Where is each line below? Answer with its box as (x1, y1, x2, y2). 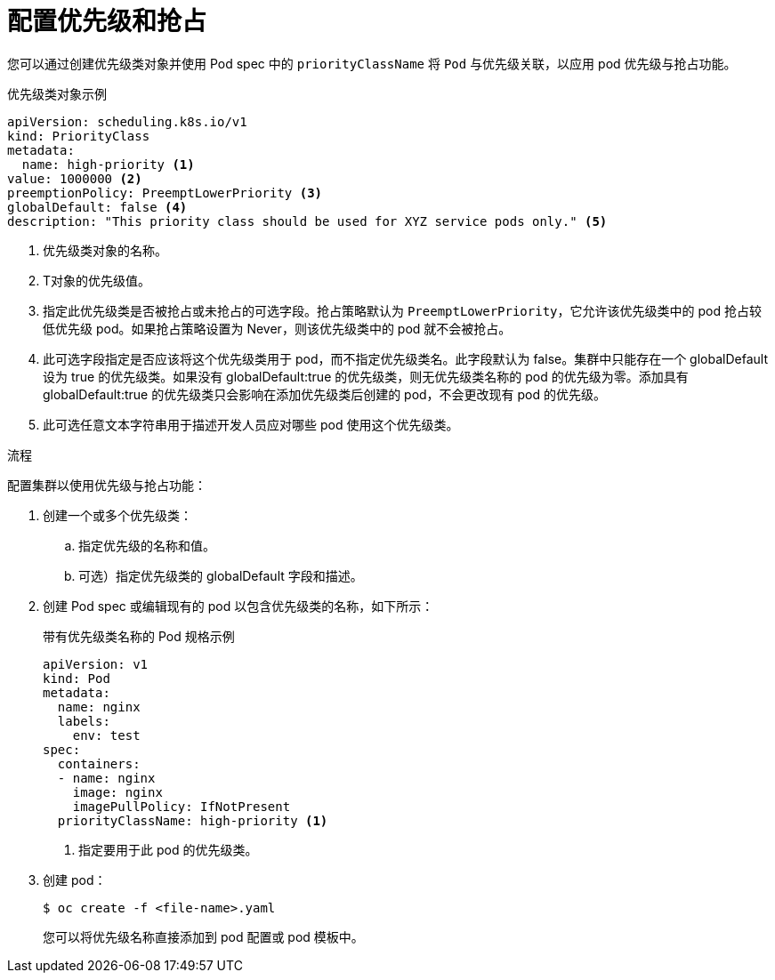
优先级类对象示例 (7, 85, 107, 101)
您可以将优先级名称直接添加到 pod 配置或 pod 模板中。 (43, 928, 364, 944)
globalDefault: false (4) (7, 199, 188, 214)
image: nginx (72, 784, 163, 799)
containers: (57, 756, 141, 771)
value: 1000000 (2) (7, 171, 142, 186)
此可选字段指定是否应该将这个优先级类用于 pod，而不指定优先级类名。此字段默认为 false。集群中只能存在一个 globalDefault (43, 350, 768, 366)
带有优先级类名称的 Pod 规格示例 (43, 628, 235, 644)
